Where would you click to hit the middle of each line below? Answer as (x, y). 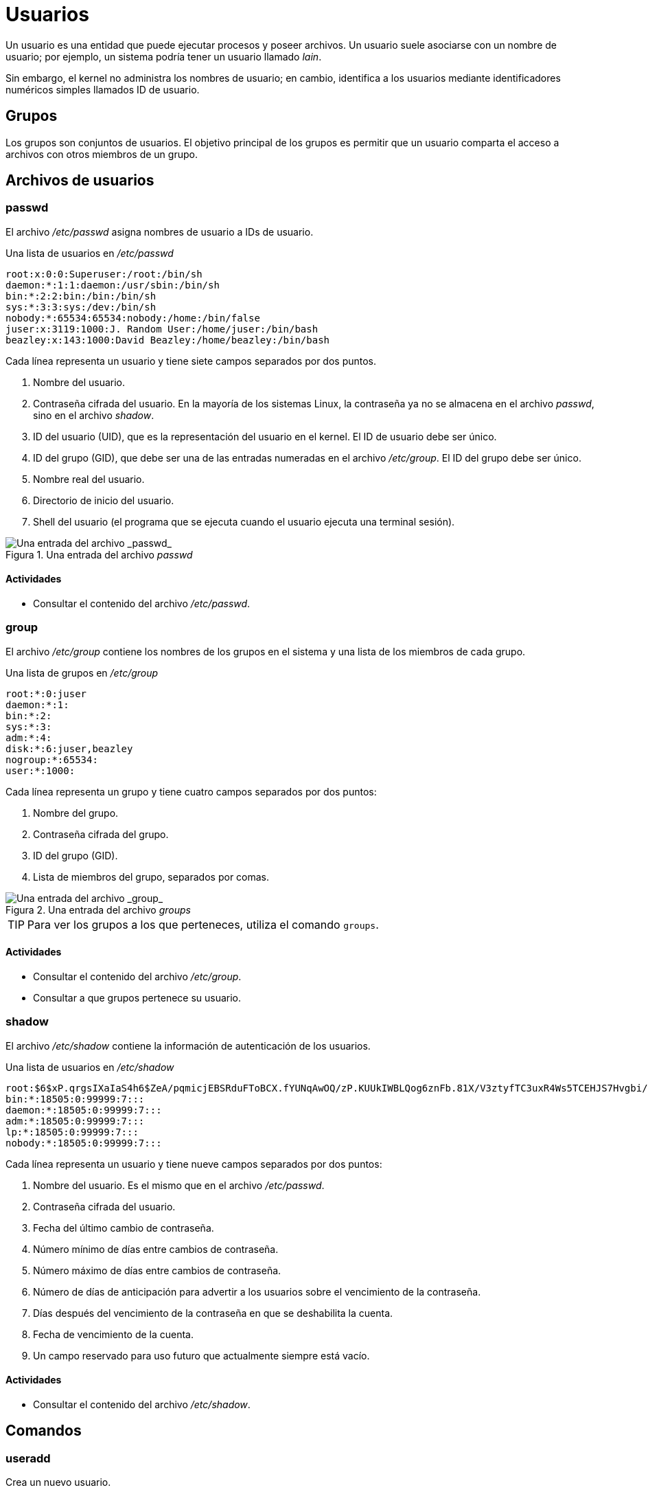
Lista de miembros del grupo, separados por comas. (151, 877)
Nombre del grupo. (76, 813)
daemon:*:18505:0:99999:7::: (84, 1110)
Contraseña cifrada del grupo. (101, 834)
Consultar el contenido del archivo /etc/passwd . (142, 604)
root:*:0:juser (46, 693)
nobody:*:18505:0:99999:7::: (84, 1143)
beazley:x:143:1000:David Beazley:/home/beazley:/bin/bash (168, 340)
